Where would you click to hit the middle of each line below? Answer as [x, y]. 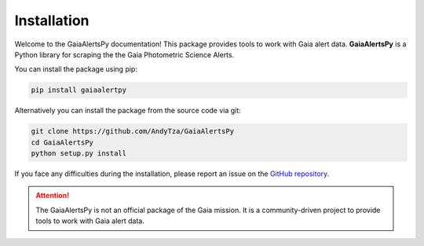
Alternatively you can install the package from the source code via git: [128, 111]
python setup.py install [79, 154]
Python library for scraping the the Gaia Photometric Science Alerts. [124, 54]
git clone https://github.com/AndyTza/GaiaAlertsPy [133, 131]
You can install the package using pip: [76, 69]
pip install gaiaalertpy [79, 90]
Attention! [53, 196]
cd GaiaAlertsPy [62, 142]
